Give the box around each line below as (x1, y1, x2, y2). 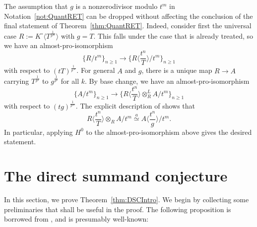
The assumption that (4, 1, 68, 11)
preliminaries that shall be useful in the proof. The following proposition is (4, 204, 231, 214)
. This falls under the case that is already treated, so (93, 30, 254, 41)
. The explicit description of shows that (75, 101, 195, 111)
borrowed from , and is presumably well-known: (4, 214, 149, 224)
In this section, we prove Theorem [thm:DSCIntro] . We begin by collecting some (4, 194, 249, 204)
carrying (4, 75, 29, 86)
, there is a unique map (141, 65, 212, 75)
